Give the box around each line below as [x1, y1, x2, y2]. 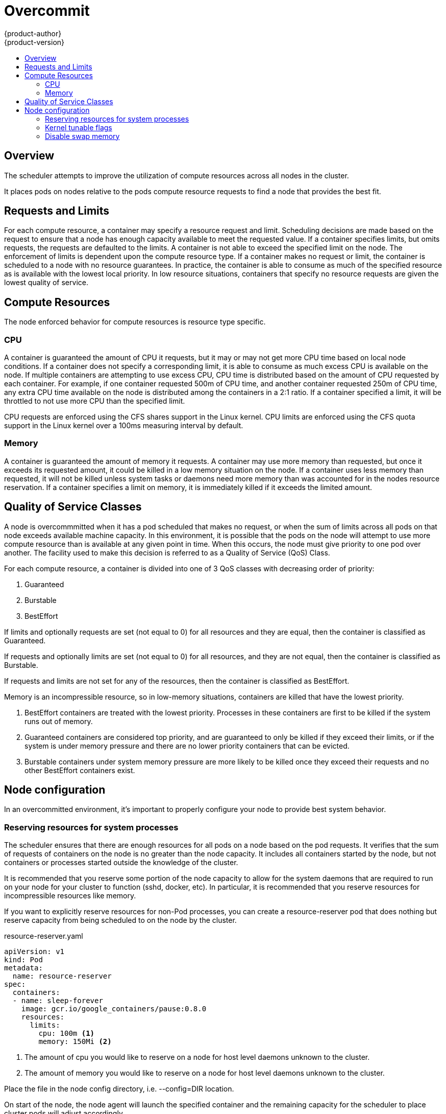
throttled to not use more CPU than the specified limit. [4, 397, 185, 406]
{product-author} [4, 29, 62, 38]
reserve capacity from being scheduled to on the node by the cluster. [4, 916, 237, 925]
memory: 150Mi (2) [38, 1037, 112, 1046]
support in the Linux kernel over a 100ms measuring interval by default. [4, 421, 243, 430]
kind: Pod [4, 956, 43, 964]
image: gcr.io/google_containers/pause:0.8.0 [21, 1005, 207, 1013]
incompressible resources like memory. [4, 891, 136, 900]
